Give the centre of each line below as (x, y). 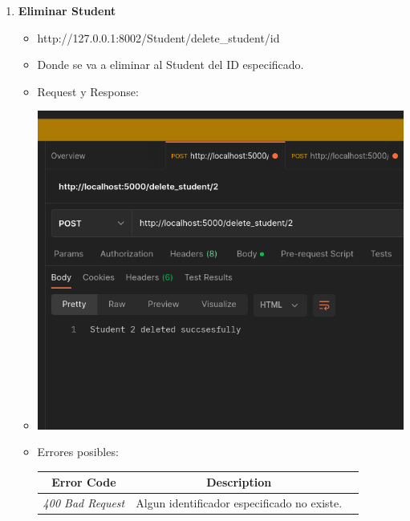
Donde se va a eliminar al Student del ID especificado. (170, 65)
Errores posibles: (78, 452)
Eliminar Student (67, 10)
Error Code (84, 482)
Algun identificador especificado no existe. (239, 503)
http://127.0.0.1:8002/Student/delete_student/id (158, 37)
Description (239, 482)
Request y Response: (88, 91)
